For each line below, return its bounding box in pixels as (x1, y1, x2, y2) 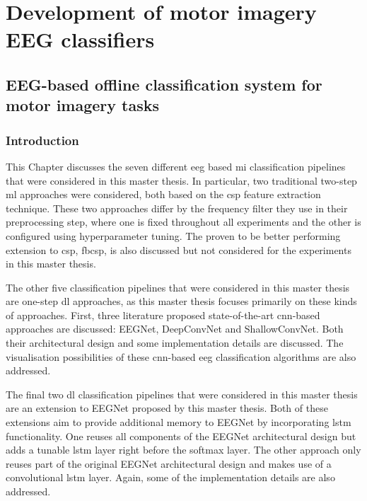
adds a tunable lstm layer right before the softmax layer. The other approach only (6, 442, 361, 457)
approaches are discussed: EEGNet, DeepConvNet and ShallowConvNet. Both (6, 321, 344, 336)
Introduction (6, 131, 79, 149)
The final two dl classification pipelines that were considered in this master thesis (6, 386, 358, 401)
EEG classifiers (6, 25, 155, 54)
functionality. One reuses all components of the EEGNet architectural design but (6, 428, 356, 443)
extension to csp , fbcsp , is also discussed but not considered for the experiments (6, 242, 351, 257)
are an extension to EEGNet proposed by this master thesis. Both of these (6, 401, 328, 415)
